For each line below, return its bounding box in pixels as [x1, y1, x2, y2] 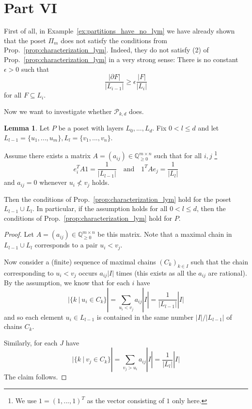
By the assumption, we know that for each [4, 278, 130, 288]
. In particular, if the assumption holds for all [32, 203, 168, 213]
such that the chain [190, 256, 248, 266]
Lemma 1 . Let [4, 123, 50, 133]
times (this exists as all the [116, 267, 196, 278]
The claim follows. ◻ [4, 372, 67, 382]
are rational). [208, 267, 247, 278]
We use [15, 395, 37, 406]
